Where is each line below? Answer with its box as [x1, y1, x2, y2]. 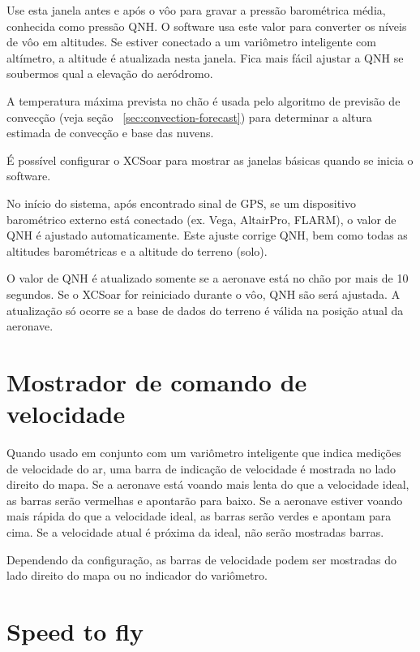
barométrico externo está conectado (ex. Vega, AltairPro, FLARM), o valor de [6, 210, 396, 227]
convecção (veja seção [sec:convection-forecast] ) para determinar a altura [6, 108, 372, 125]
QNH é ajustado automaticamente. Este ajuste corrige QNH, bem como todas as [6, 227, 408, 244]
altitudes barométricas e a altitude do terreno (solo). [6, 242, 268, 259]
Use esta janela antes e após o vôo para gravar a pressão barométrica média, [6, 2, 386, 18]
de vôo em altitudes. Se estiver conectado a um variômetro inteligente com [6, 33, 376, 50]
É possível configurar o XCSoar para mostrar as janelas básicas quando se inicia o [6, 151, 414, 168]
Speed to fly [6, 614, 144, 647]
